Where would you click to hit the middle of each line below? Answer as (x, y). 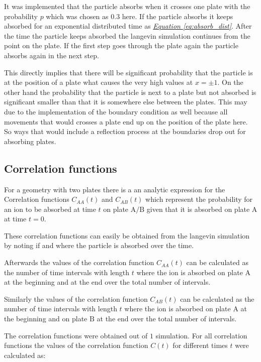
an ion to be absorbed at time (50, 209)
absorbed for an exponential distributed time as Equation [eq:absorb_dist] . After (128, 26)
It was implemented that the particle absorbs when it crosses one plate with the (127, 6)
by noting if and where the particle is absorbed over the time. (99, 245)
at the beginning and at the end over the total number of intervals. (107, 282)
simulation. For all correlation (201, 335)
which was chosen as (77, 16)
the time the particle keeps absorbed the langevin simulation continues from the (127, 35)
